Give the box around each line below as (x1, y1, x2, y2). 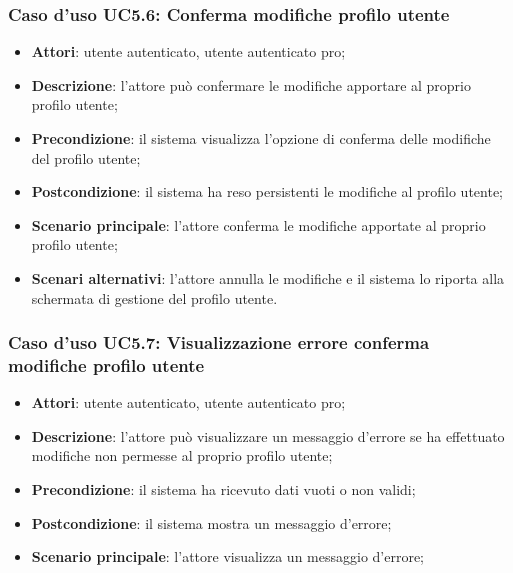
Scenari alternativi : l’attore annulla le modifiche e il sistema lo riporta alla (31, 267, 505, 288)
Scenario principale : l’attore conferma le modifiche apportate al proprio (31, 214, 486, 235)
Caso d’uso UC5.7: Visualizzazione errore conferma (8, 330, 430, 355)
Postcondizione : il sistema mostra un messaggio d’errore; (31, 512, 392, 533)
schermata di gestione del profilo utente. (31, 287, 278, 308)
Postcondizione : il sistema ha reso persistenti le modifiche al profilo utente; (31, 181, 503, 202)
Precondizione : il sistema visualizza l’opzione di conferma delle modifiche (31, 128, 491, 148)
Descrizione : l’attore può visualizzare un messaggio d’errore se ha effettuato (31, 425, 505, 446)
